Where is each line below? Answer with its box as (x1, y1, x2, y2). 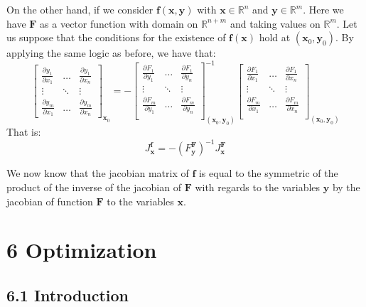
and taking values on (230, 16, 321, 31)
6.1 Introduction (6, 284, 129, 306)
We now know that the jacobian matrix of (6, 166, 189, 181)
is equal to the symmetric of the (198, 166, 338, 181)
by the (332, 179, 360, 194)
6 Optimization (6, 235, 157, 264)
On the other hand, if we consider (6, 2, 154, 16)
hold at (259, 30, 291, 45)
